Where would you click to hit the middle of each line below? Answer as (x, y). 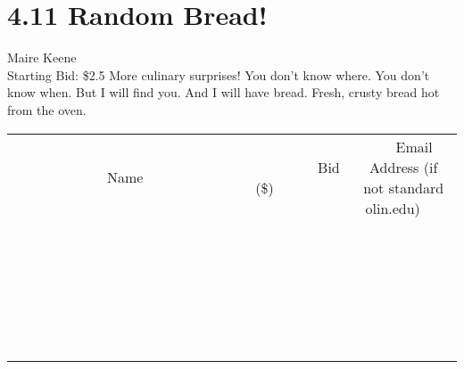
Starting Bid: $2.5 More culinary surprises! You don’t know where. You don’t (219, 74)
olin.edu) (393, 208)
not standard (404, 187)
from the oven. (47, 109)
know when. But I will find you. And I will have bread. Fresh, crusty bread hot (224, 92)
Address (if (404, 167)
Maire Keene (42, 57)
